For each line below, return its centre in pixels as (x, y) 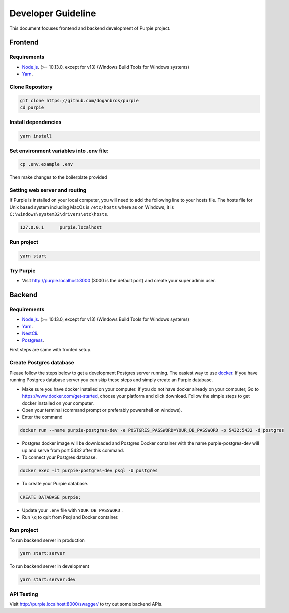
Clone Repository (31, 87)
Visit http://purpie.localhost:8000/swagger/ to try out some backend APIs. (86, 604)
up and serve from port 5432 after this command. (73, 450)
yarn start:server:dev (48, 580)
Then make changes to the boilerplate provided (58, 177)
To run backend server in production (47, 540)
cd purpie (32, 108)
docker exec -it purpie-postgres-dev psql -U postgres (89, 471)
